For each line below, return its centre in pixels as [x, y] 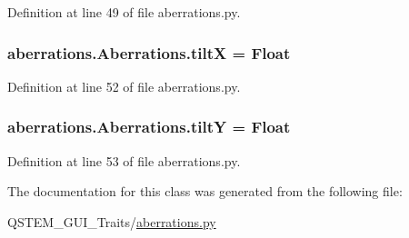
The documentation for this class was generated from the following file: [205, 191]
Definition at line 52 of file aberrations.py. [124, 86]
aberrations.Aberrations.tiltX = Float [149, 52]
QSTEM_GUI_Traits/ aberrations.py [112, 221]
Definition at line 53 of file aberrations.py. [124, 160]
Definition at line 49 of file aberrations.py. [124, 12]
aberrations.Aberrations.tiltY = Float [149, 127]
